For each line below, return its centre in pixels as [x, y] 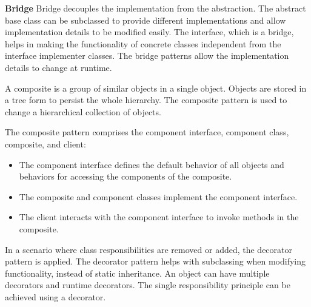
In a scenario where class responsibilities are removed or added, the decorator [149, 249]
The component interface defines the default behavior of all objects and [152, 164]
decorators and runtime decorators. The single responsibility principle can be [148, 285]
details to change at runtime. [59, 67]
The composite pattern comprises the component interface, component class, [147, 132]
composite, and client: [45, 143]
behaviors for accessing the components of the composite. [125, 176]
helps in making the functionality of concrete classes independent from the [143, 43]
